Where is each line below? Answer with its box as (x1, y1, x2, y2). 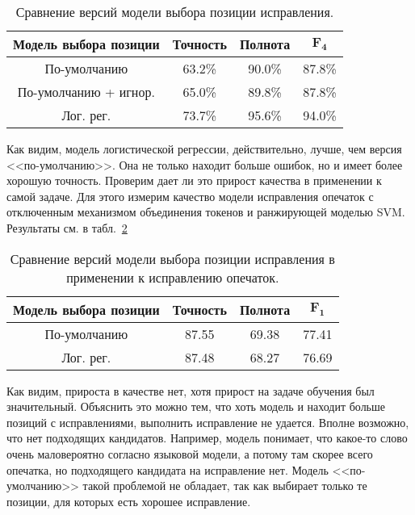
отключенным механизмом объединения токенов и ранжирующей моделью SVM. (6, 203, 405, 220)
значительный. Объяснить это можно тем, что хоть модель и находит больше (6, 398, 386, 415)
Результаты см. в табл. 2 (6, 219, 128, 236)
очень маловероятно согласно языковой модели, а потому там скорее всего (6, 445, 373, 462)
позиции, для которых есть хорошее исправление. (6, 492, 251, 509)
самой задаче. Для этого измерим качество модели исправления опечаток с (6, 187, 374, 204)
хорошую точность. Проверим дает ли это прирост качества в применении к (6, 172, 382, 189)
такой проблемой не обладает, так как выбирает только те (82, 477, 367, 494)
